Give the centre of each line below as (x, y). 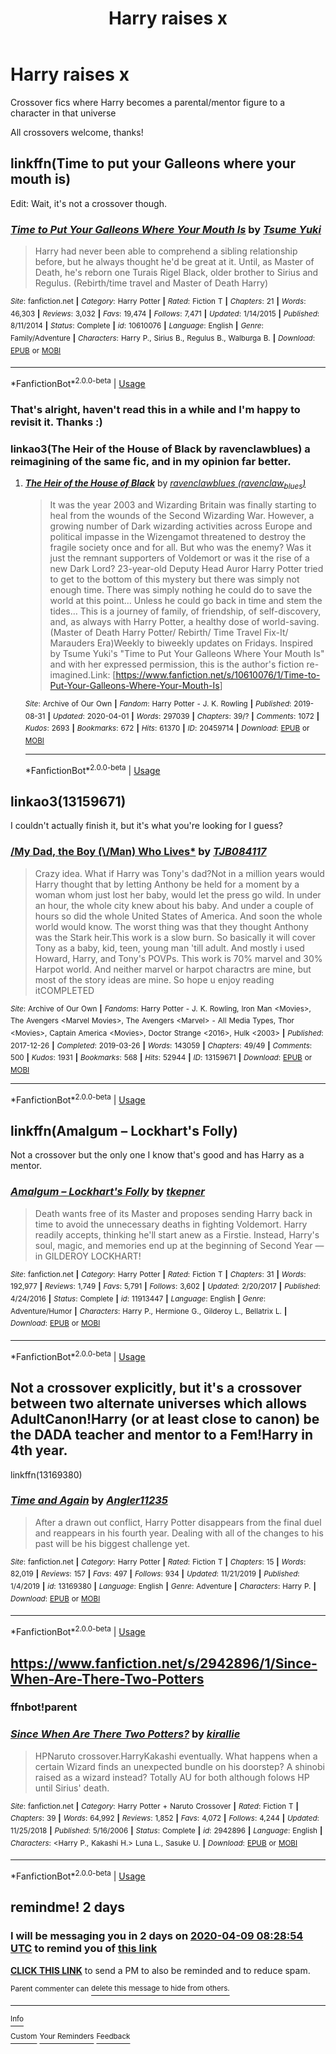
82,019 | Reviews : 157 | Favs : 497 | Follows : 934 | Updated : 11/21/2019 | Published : (155, 1574)
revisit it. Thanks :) (56, 422)
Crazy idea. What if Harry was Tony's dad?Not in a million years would (179, 873)
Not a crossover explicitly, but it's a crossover (156, 1388)
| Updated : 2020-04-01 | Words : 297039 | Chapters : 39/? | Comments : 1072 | (183, 716)
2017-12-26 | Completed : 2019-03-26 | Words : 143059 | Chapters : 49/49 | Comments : (161, 1045)
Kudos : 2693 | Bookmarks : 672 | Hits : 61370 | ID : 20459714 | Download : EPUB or (167, 728)
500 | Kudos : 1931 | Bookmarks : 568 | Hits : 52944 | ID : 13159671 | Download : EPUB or (161, 1058)
